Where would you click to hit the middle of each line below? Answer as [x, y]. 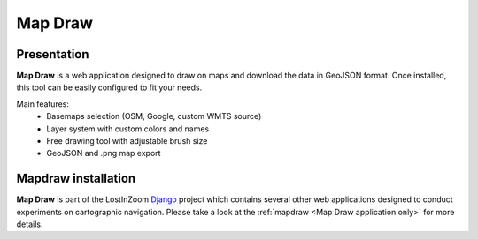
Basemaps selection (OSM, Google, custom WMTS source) [154, 116]
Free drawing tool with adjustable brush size [127, 141]
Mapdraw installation [76, 179]
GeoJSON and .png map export [104, 153]
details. [30, 224]
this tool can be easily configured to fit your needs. [109, 87]
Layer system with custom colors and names [128, 129]
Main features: [43, 104]
